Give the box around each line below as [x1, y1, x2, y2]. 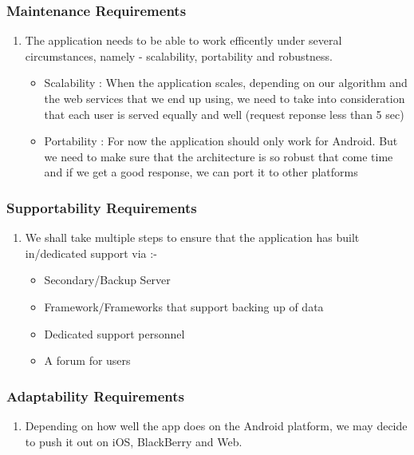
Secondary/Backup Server [44, 271, 171, 288]
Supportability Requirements [6, 197, 197, 217]
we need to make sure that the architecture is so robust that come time [44, 148, 393, 164]
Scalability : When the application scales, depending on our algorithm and [44, 74, 408, 91]
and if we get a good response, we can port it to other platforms [44, 164, 358, 180]
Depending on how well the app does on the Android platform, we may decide [25, 417, 408, 433]
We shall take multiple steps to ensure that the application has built [25, 229, 360, 246]
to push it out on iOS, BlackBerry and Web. [25, 433, 242, 449]
